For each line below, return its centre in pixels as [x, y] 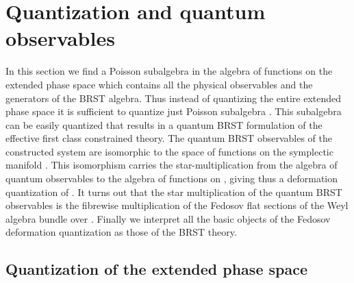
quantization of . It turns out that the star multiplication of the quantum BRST [174, 192]
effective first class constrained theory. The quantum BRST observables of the [169, 138]
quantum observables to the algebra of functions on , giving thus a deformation [172, 179]
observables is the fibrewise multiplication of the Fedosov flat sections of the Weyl [177, 205]
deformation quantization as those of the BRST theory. [121, 232]
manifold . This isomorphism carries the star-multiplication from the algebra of [172, 165]
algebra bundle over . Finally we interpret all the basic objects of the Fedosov [168, 218]
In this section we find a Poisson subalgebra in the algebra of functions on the [169, 71]
